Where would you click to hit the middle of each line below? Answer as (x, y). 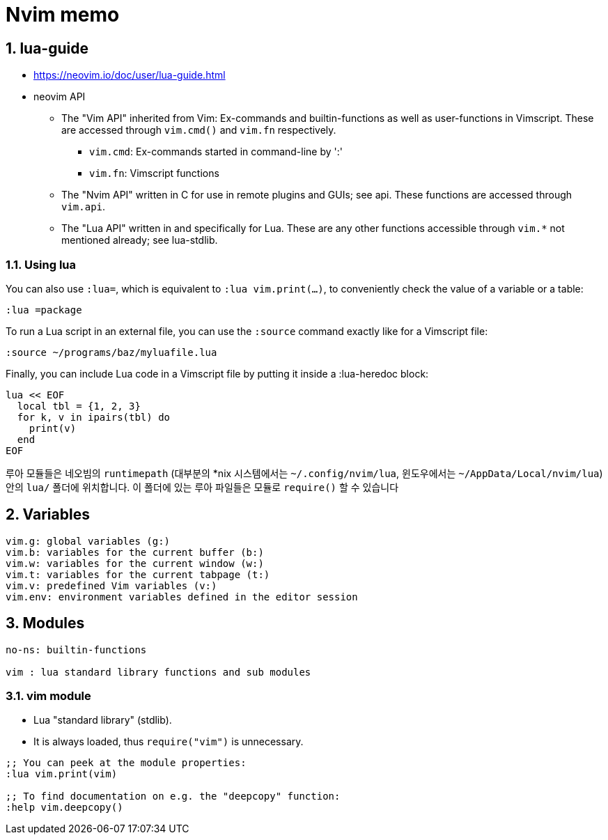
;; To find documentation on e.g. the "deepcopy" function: (173, 796)
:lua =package (44, 310)
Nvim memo (63, 15)
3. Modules (45, 623)
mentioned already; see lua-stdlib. (140, 240)
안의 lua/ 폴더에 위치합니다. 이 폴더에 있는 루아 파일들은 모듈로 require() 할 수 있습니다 (202, 487)
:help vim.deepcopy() (64, 808)
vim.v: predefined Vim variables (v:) (111, 585)
